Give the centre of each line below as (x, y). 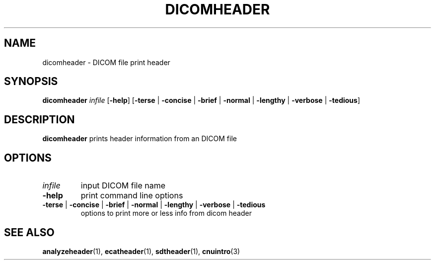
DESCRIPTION (39, 119)
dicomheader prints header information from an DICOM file (140, 139)
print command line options (132, 196)
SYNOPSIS (31, 82)
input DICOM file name (123, 186)
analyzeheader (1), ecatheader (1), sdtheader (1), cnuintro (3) (141, 251)
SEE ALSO (29, 232)
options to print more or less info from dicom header (166, 213)
